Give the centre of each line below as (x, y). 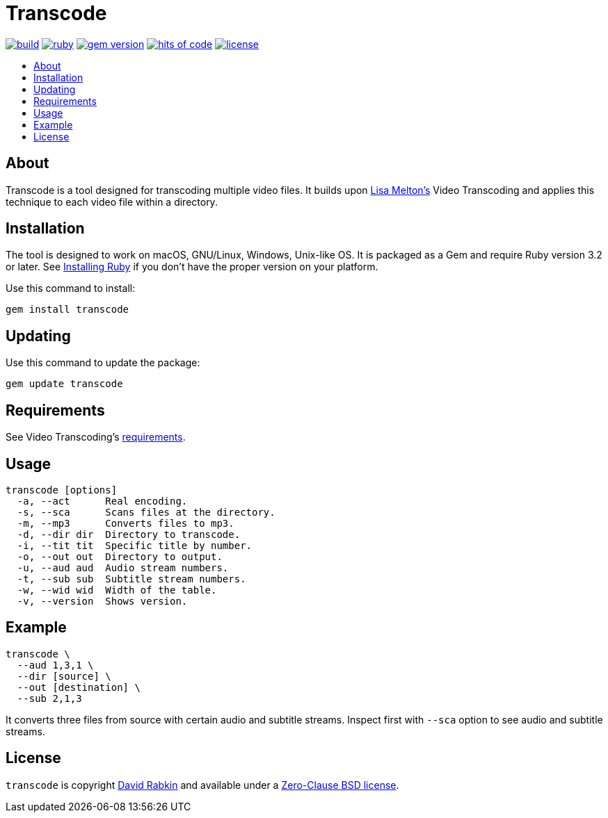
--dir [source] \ (64, 676)
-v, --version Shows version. (102, 601)
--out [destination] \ (79, 687)
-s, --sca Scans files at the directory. (146, 512)
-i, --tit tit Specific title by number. (135, 545)
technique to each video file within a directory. (112, 202)
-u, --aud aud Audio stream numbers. (123, 567)
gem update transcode (64, 384)
